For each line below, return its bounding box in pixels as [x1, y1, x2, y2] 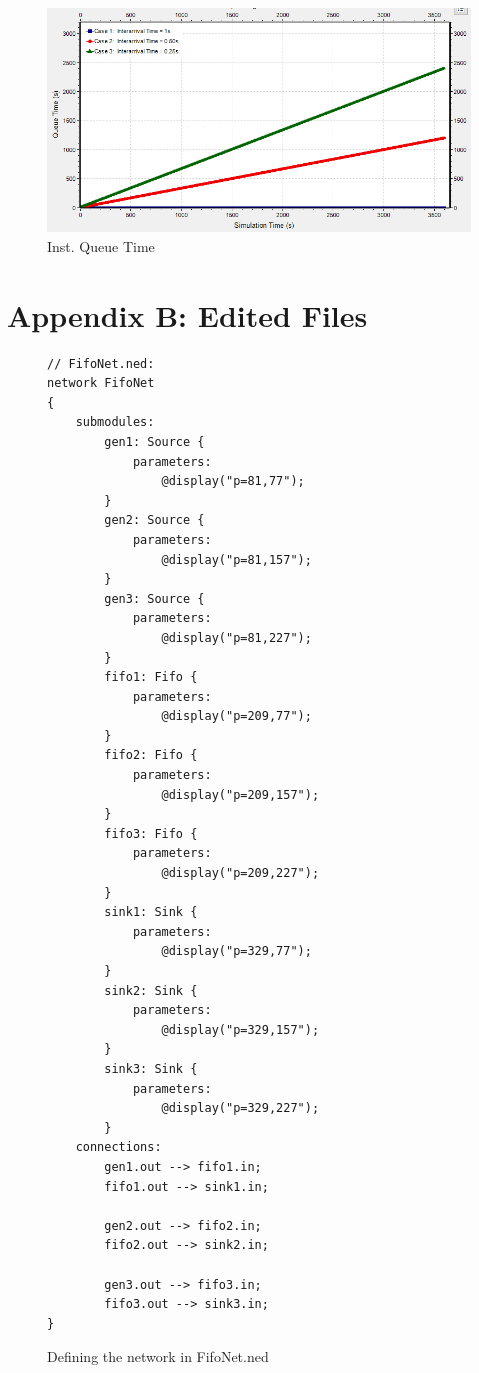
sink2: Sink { [104, 983, 198, 998]
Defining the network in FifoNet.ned [47, 1346, 269, 1367]
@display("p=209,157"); [161, 787, 320, 802]
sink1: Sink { [104, 905, 198, 920]
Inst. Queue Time [47, 235, 155, 256]
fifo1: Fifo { [104, 670, 198, 685]
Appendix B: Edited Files [7, 294, 368, 335]
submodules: [75, 415, 155, 430]
